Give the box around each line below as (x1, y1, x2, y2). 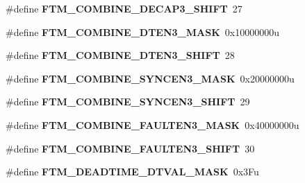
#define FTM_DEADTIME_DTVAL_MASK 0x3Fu (6, 164, 259, 179)
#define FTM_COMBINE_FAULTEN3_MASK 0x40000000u (6, 117, 299, 132)
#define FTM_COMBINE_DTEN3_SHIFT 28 (6, 48, 235, 62)
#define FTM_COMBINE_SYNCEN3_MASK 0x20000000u (6, 71, 295, 85)
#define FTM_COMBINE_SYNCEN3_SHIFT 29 (6, 94, 250, 109)
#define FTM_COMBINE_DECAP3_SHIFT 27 (6, 1, 242, 15)
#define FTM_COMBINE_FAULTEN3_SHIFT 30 (6, 141, 255, 155)
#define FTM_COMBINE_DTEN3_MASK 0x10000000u (6, 24, 279, 39)
